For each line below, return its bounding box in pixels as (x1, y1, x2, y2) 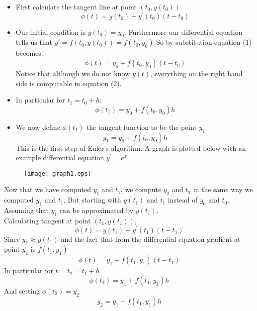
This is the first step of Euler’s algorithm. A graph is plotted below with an (15, 142, 246, 153)
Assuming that (4, 205, 49, 215)
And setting (4, 285, 40, 296)
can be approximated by (59, 205, 134, 215)
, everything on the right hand (150, 68, 243, 79)
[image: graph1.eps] (24, 170, 92, 177)
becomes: (15, 48, 43, 58)
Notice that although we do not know (15, 68, 130, 79)
